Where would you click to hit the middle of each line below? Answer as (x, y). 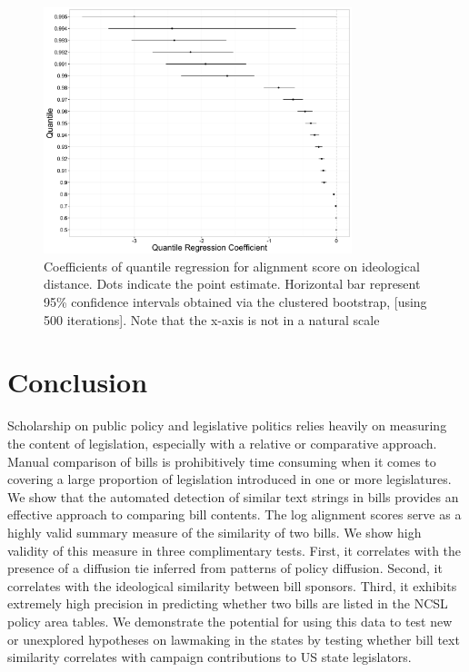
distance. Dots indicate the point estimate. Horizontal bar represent (232, 284)
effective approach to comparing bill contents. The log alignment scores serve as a (234, 514)
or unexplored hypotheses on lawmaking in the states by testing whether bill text (234, 639)
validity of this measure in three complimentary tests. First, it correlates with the (234, 550)
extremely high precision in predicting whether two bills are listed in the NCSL (228, 603)
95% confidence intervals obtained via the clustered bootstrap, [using (235, 302)
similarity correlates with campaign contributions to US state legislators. (210, 657)
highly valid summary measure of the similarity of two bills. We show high (215, 532)
